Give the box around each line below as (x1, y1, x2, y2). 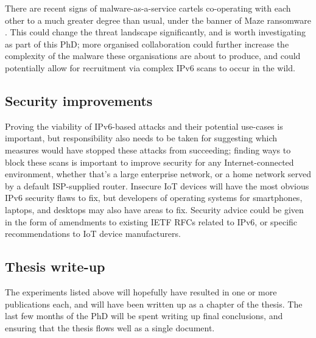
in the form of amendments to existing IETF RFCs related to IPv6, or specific (5, 215, 298, 228)
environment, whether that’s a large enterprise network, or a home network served (5, 167, 311, 180)
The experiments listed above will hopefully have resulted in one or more (5, 285, 277, 298)
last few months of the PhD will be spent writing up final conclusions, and (5, 309, 283, 322)
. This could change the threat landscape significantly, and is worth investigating (5, 26, 306, 38)
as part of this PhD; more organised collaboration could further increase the (5, 37, 289, 50)
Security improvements (5, 91, 153, 110)
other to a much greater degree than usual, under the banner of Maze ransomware (5, 13, 311, 26)
